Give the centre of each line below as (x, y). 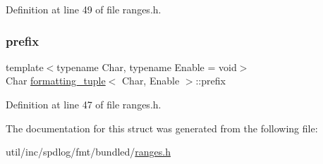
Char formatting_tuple (56, 81)
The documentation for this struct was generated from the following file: (162, 128)
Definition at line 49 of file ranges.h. (84, 9)
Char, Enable (151, 81)
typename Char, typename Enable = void (147, 67)
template (25, 67)
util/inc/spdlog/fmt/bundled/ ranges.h (88, 152)
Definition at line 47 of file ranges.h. (84, 104)
